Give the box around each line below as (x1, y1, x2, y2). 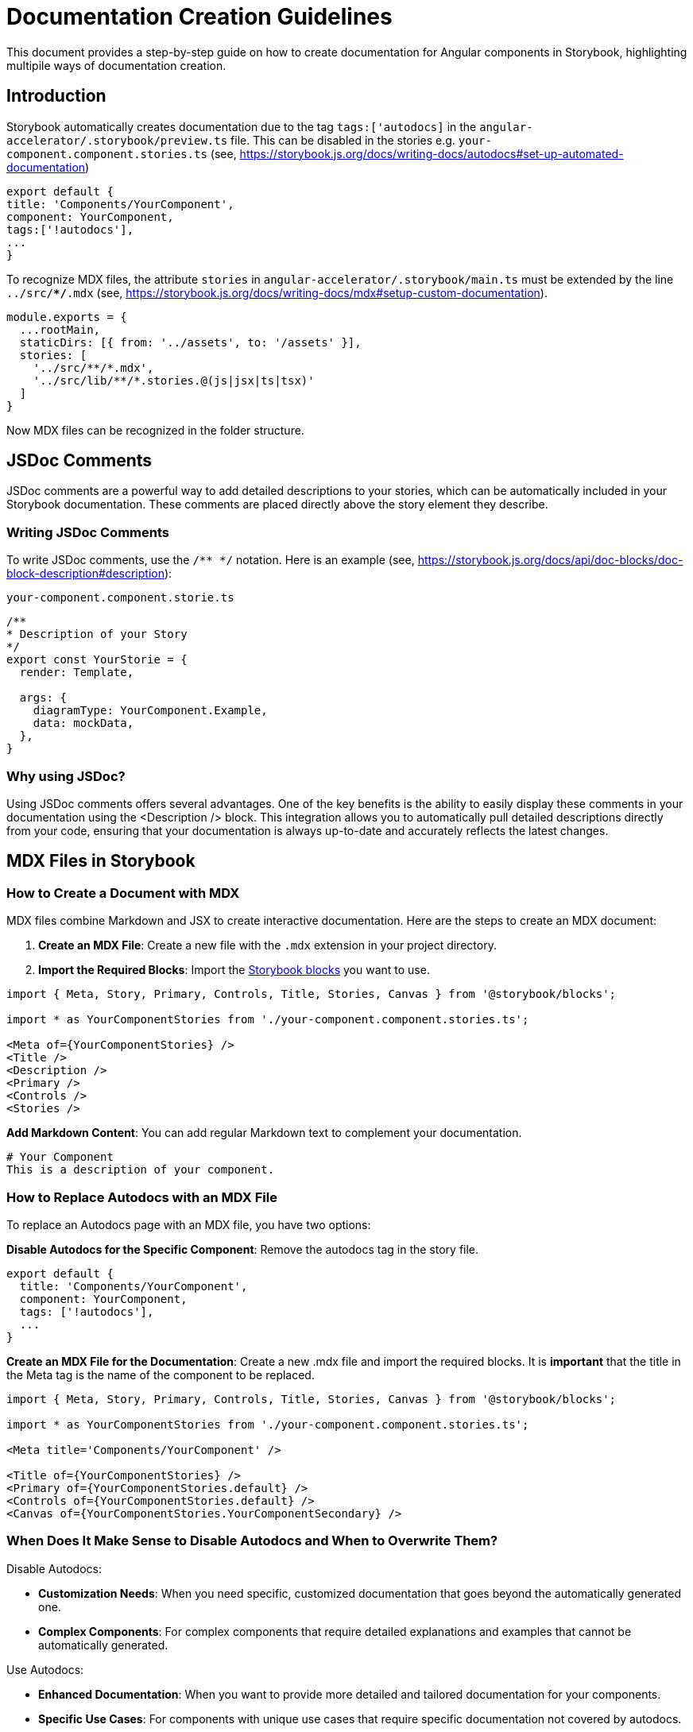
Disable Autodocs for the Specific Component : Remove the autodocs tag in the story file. (6, 1242, 479, 1256)
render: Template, (19, 666, 134, 679)
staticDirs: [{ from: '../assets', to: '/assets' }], (19, 335, 362, 349)
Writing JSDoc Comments (6, 524, 169, 540)
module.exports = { (6, 310, 127, 323)
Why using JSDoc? (6, 767, 126, 784)
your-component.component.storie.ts (6, 591, 234, 605)
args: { (19, 691, 67, 705)
